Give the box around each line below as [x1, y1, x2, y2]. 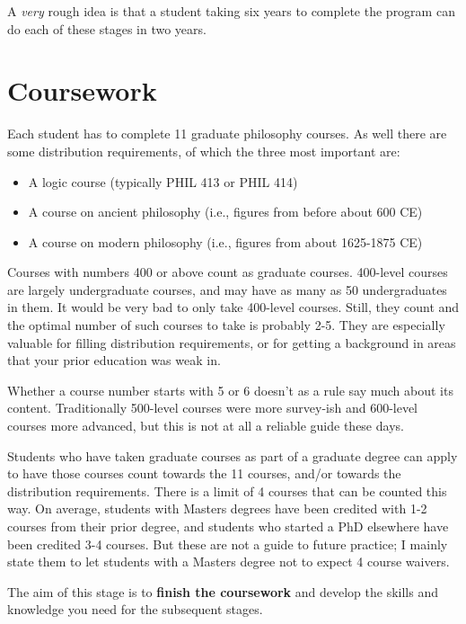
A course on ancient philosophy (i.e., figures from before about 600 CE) [28, 202, 423, 221]
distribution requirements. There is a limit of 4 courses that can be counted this [7, 481, 447, 500]
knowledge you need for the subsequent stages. [7, 600, 263, 619]
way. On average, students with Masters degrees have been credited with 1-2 [7, 499, 427, 518]
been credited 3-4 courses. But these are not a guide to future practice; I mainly [7, 534, 448, 553]
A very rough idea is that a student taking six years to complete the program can [7, 2, 455, 20]
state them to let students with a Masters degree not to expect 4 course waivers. [7, 552, 450, 571]
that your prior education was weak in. [7, 351, 221, 370]
